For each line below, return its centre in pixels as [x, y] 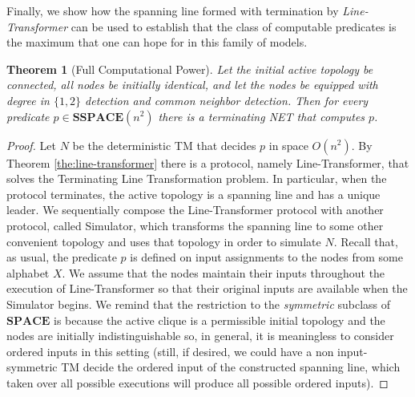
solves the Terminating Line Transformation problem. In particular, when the [197, 178]
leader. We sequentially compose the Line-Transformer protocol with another [195, 210]
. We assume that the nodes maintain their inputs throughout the [224, 272]
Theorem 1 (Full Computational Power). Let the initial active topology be [190, 69]
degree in [28, 100]
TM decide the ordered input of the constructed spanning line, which [231, 367]
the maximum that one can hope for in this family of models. [157, 42]
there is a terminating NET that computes [262, 116]
